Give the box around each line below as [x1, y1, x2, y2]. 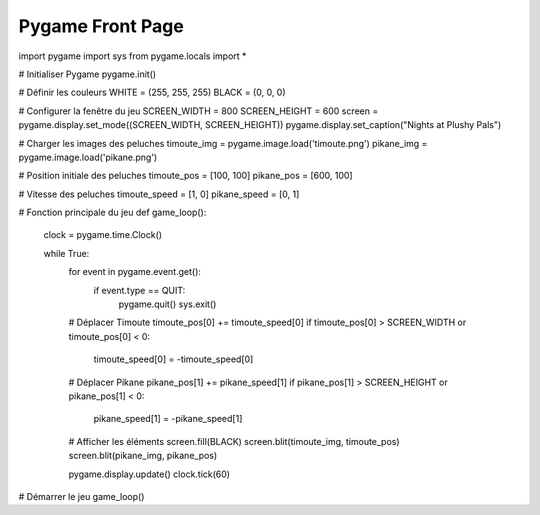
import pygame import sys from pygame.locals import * [18, 50, 247, 62]
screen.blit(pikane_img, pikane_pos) [68, 450, 218, 462]
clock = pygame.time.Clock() [43, 229, 163, 241]
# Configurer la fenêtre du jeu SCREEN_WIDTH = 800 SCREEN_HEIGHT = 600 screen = [18, 105, 379, 117]
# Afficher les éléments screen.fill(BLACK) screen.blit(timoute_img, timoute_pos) [68, 435, 400, 447]
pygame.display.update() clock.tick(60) [68, 468, 230, 480]
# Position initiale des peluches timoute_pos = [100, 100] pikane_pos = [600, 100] [18, 170, 354, 182]
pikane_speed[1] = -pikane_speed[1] [93, 413, 243, 425]
